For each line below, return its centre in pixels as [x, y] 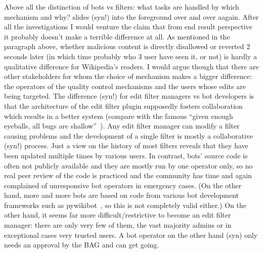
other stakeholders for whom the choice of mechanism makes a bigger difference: [128, 76]
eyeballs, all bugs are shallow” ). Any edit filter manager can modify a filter [122, 126]
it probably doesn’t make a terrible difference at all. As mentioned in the [117, 36]
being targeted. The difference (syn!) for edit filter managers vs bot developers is [129, 96]
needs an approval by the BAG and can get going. [82, 245]
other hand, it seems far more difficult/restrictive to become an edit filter [118, 215]
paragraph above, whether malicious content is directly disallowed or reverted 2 [127, 46]
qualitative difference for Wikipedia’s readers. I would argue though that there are [131, 66]
